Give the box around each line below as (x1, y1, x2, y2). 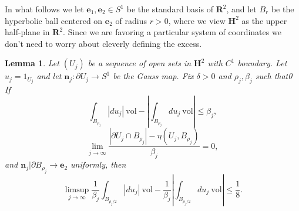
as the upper (241, 14, 287, 26)
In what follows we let (5, 3, 84, 15)
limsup (65, 185, 89, 194)
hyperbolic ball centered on (5, 14, 103, 26)
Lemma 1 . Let (5, 57, 59, 69)
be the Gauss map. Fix (113, 70, 194, 82)
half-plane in (5, 26, 50, 38)
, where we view (168, 14, 226, 26)
